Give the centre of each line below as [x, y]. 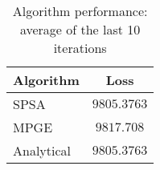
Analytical [42, 150]
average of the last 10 [80, 29]
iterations [80, 48]
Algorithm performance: [80, 11]
